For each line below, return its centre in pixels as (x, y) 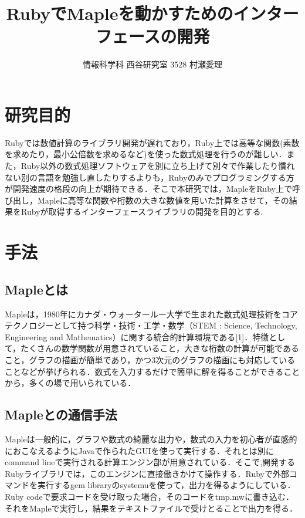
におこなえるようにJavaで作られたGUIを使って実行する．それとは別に (139, 450)
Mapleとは (36, 289)
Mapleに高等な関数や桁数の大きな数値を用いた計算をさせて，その (163, 200)
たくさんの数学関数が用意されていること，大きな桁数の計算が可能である (160, 348)
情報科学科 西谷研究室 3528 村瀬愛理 (152, 64)
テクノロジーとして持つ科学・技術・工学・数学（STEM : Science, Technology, (151, 325)
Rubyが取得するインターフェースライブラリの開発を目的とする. (142, 211)
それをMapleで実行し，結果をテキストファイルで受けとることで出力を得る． (151, 508)
